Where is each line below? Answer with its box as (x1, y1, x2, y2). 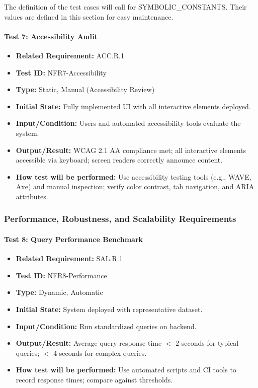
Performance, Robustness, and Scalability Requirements (4, 212, 236, 225)
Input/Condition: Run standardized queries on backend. (16, 321, 197, 331)
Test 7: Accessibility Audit (4, 31, 98, 41)
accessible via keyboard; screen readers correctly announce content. (16, 154, 223, 165)
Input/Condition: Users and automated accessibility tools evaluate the (16, 118, 241, 128)
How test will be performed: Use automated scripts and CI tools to (16, 364, 236, 375)
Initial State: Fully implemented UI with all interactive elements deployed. (16, 101, 251, 111)
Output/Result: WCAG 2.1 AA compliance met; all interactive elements (16, 144, 246, 155)
